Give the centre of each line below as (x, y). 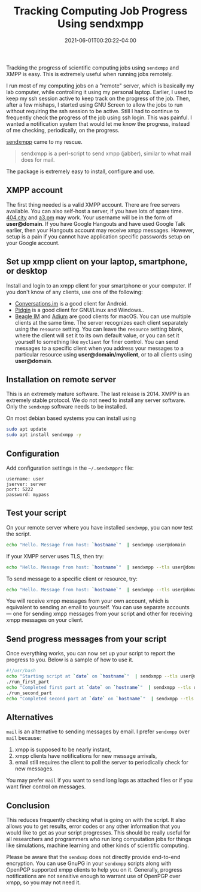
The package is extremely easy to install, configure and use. (80, 171)
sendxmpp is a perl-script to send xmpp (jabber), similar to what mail (106, 153)
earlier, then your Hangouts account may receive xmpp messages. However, (100, 230)
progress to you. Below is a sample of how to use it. (70, 660)
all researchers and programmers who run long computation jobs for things (99, 839)
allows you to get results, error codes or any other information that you (93, 826)
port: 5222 (20, 489)
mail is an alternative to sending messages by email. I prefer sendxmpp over (98, 731)
